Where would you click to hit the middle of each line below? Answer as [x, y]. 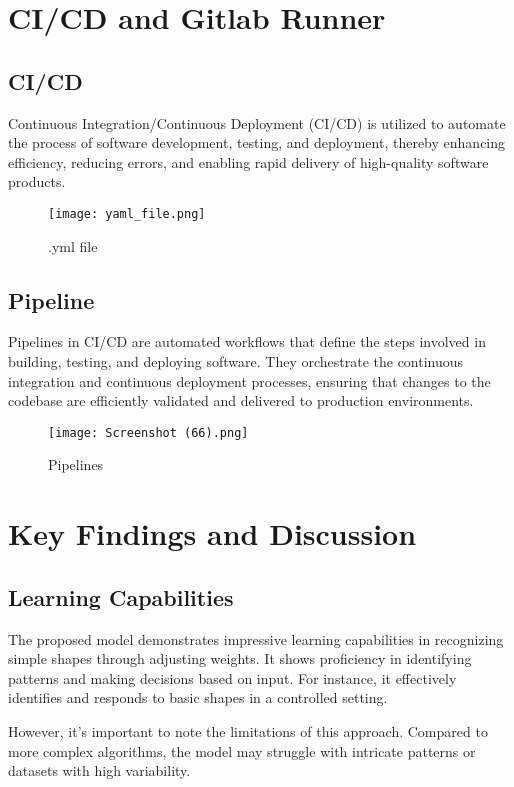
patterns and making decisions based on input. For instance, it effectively [232, 677]
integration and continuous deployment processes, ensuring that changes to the [249, 380]
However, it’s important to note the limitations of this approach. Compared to [248, 730]
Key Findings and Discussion [212, 533]
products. [37, 181]
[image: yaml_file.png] [127, 213]
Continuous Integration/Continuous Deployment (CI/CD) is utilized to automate [257, 122]
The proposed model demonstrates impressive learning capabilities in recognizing [256, 638]
